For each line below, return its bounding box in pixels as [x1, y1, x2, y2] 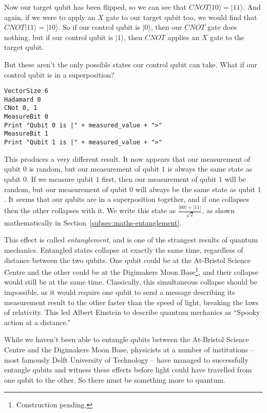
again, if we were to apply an [4, 11, 96, 22]
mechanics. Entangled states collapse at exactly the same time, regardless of [4, 244, 243, 255]
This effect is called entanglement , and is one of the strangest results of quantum [4, 234, 258, 245]
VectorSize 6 [4, 87, 48, 95]
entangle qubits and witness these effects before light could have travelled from [4, 364, 252, 375]
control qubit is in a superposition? [4, 69, 115, 80]
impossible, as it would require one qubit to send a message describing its [4, 286, 235, 297]
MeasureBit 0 [4, 113, 48, 121]
